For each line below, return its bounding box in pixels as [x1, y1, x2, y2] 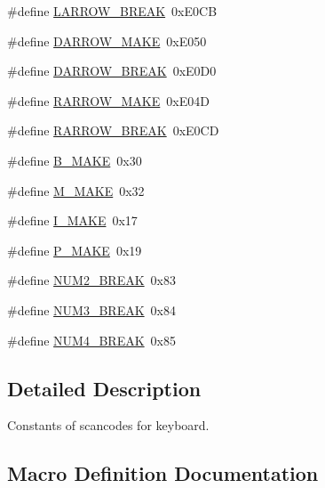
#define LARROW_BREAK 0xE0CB [7, 2, 218, 20]
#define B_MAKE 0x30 [7, 150, 142, 169]
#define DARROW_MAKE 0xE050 [7, 31, 207, 50]
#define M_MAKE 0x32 [7, 181, 145, 199]
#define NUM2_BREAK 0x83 [7, 271, 176, 289]
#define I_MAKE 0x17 [7, 211, 138, 230]
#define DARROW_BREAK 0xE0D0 [7, 61, 217, 80]
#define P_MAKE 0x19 [7, 240, 142, 259]
